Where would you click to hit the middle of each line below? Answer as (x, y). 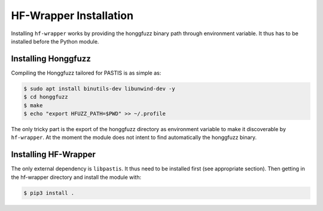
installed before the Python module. (55, 41)
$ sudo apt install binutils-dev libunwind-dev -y (100, 89)
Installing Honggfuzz (51, 59)
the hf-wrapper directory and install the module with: (76, 177)
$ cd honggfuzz (46, 97)
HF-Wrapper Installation (72, 15)
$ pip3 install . (49, 193)
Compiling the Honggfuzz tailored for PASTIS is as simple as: (86, 73)
